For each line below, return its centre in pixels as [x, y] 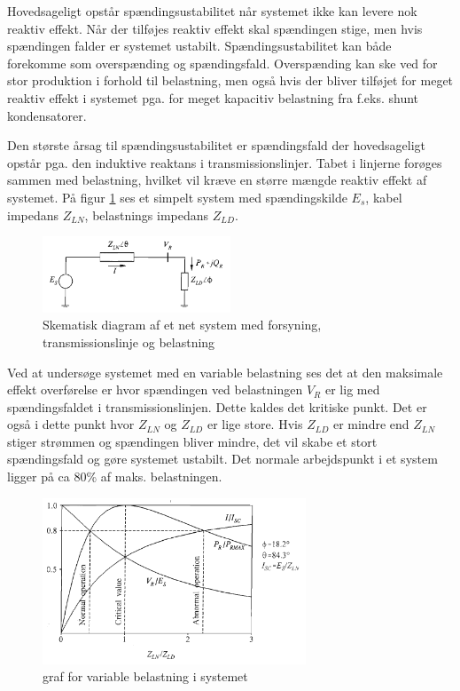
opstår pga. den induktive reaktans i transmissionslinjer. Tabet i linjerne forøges [225, 162]
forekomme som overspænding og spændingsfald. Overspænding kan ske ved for [222, 63]
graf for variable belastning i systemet [145, 676]
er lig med [352, 389]
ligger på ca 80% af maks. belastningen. [115, 477]
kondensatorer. [47, 115]
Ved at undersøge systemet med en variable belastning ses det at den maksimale [225, 372]
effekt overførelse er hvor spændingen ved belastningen [155, 389]
